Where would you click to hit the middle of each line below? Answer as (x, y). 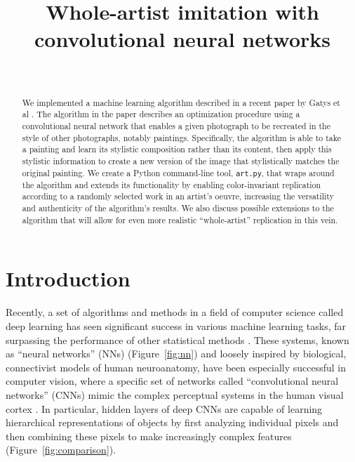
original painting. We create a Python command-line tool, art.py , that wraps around (178, 172)
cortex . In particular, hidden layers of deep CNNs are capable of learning (164, 408)
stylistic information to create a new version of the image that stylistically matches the (181, 160)
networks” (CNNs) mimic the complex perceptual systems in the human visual (175, 394)
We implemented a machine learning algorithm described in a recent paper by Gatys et (181, 102)
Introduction (68, 278)
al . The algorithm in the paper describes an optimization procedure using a (161, 114)
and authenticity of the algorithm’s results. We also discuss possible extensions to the (178, 208)
